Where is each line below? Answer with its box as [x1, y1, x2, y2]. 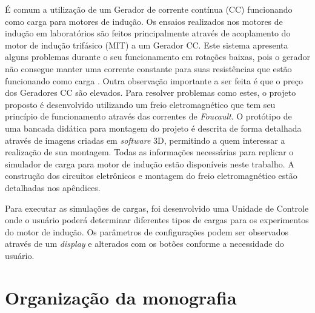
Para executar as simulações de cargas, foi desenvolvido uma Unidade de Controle [5, 201, 309, 214]
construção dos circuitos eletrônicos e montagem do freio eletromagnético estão [5, 169, 297, 182]
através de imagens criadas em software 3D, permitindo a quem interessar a [5, 133, 285, 146]
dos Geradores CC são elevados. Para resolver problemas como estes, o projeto [5, 86, 296, 99]
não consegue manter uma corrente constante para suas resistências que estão [5, 62, 292, 75]
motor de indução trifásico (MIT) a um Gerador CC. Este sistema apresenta [5, 38, 288, 51]
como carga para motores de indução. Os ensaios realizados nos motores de [5, 15, 283, 27]
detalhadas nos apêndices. [5, 181, 101, 194]
